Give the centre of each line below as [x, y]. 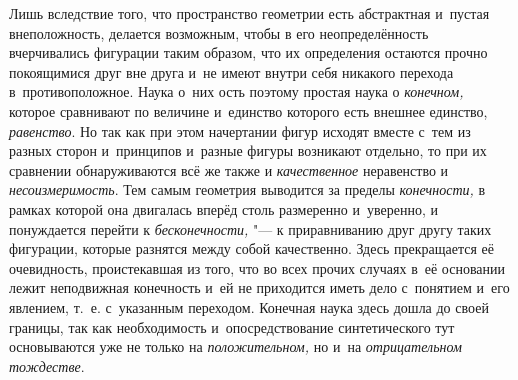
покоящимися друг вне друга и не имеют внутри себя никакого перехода [231, 71]
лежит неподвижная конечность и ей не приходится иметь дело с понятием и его [259, 287]
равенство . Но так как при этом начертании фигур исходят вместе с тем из [240, 130]
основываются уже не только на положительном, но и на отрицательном [235, 346]
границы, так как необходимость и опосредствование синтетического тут [232, 326]
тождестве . [47, 365]
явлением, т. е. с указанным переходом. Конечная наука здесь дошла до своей [249, 306]
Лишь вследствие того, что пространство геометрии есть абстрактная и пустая [249, 13]
